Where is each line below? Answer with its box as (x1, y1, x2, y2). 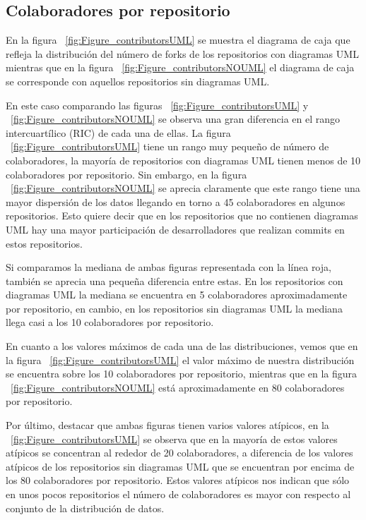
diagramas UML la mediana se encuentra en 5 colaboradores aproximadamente (6, 287, 348, 302)
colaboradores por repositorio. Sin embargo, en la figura (6, 167, 247, 181)
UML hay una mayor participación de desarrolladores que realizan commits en (6, 222, 345, 236)
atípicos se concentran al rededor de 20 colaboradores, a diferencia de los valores (6, 445, 353, 460)
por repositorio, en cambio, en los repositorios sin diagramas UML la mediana (6, 301, 343, 315)
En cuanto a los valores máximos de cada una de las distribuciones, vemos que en (6, 339, 358, 353)
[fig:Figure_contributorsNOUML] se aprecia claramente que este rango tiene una (11, 181, 360, 195)
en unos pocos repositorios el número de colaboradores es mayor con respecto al (6, 487, 351, 502)
